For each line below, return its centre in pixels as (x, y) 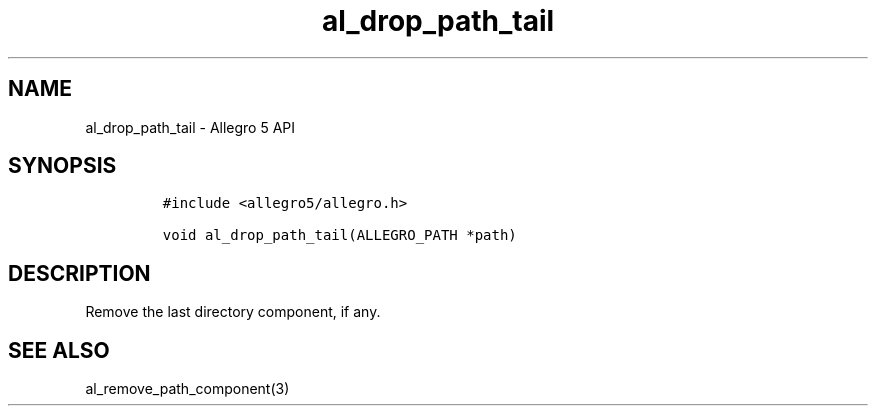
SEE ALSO (59, 350)
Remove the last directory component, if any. (233, 312)
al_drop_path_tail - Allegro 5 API (190, 127)
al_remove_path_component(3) (187, 389)
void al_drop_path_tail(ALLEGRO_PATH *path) (339, 235)
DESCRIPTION (79, 273)
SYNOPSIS (62, 166)
